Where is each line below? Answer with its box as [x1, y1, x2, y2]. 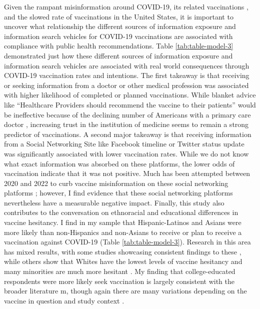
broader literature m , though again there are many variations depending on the [4, 285, 247, 296]
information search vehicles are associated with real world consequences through [4, 60, 249, 70]
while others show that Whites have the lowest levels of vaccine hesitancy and [4, 256, 242, 266]
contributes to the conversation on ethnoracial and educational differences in [4, 207, 238, 217]
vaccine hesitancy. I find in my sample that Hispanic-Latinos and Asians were [4, 217, 241, 227]
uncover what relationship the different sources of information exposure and [4, 21, 236, 31]
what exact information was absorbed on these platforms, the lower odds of [4, 158, 235, 168]
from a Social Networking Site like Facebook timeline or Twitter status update [4, 138, 244, 149]
